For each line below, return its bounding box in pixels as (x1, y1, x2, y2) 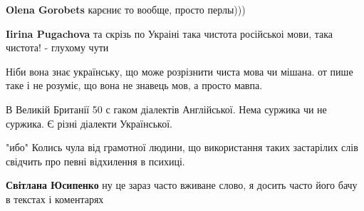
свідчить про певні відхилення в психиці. (6, 153, 185, 168)
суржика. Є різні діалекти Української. (6, 115, 172, 130)
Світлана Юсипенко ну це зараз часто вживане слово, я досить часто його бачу (6, 177, 358, 192)
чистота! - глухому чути (6, 40, 109, 55)
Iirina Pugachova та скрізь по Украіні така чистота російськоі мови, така (6, 26, 333, 41)
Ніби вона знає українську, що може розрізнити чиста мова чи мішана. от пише (6, 63, 353, 78)
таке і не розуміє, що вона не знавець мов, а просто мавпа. (6, 78, 263, 93)
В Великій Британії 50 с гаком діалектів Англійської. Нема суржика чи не (6, 101, 327, 116)
